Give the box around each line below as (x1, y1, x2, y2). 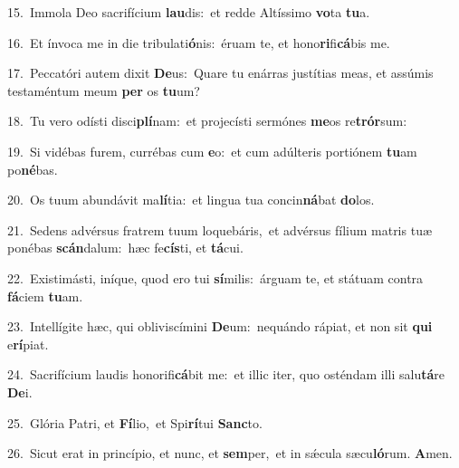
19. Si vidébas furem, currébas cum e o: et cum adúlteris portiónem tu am (7, 141, 417, 160)
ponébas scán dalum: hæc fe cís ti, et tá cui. (7, 238, 244, 257)
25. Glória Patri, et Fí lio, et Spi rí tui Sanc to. (7, 413, 263, 432)
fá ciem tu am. (7, 286, 83, 305)
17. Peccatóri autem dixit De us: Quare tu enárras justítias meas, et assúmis (7, 63, 434, 82)
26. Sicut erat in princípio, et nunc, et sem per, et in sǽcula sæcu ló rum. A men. (7, 444, 453, 463)
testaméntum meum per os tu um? (7, 81, 200, 100)
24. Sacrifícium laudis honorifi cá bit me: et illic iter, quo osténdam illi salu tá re (7, 365, 445, 384)
